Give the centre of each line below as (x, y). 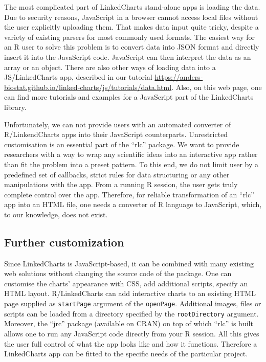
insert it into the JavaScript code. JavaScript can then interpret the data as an (128, 56)
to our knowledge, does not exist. (56, 214)
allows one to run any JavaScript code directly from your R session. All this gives (132, 333)
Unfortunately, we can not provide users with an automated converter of (118, 124)
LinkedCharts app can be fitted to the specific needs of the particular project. (126, 354)
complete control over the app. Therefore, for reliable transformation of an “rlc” (129, 194)
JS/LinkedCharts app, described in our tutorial (78, 77)
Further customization (64, 242)
